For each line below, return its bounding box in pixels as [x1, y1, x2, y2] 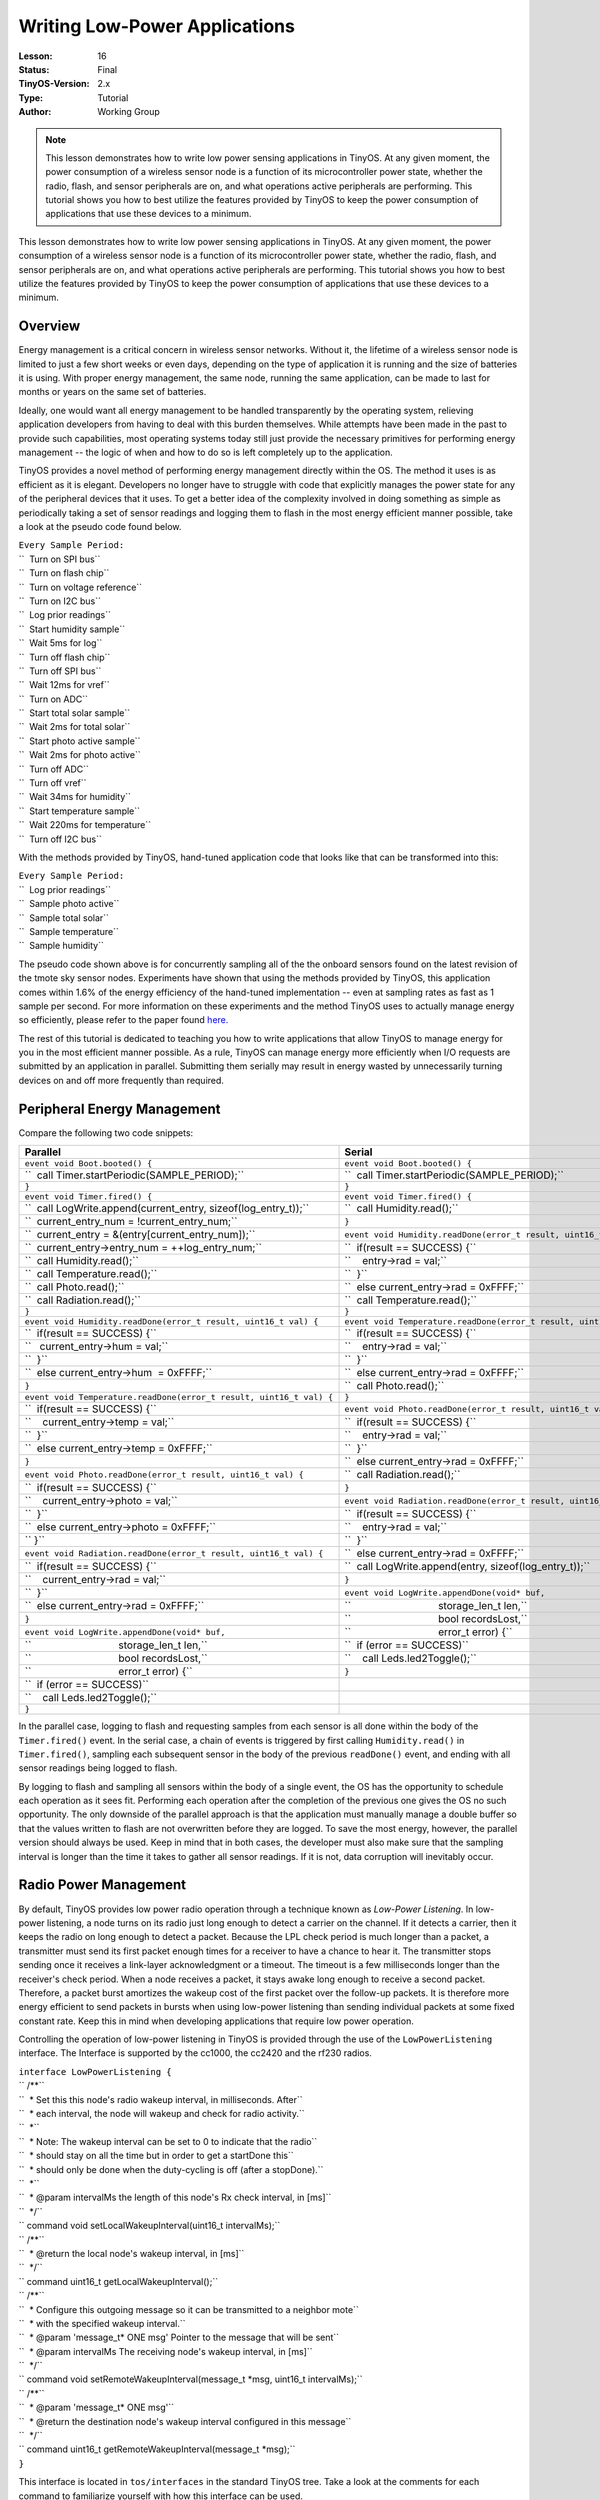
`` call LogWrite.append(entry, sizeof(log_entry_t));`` [344, 1560, 590, 1574]
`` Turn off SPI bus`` [18, 665, 102, 677]
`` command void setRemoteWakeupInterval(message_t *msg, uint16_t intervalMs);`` [18, 2373, 364, 2385]
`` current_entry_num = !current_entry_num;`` [24, 1215, 238, 1229]
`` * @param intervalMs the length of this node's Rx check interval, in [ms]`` [18, 2191, 332, 2204]
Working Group [97, 106, 160, 118]
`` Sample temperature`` [18, 925, 119, 937]
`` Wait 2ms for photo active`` [18, 749, 141, 761]
